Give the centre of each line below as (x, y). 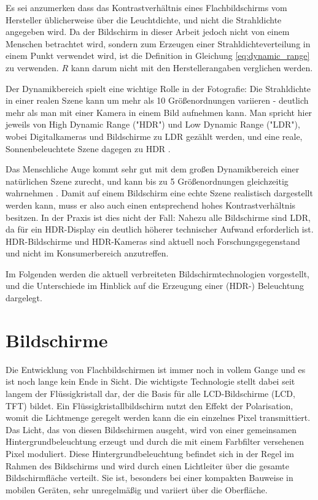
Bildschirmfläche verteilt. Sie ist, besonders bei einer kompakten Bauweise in (149, 478)
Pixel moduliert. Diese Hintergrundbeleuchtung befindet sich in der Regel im (150, 453)
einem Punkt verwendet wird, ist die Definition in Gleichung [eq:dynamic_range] (158, 56)
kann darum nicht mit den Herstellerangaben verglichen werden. (192, 67)
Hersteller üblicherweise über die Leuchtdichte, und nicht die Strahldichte (144, 19)
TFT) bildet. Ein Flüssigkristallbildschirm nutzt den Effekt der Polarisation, (149, 405)
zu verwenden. (32, 67)
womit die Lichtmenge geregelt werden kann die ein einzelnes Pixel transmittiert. (158, 417)
